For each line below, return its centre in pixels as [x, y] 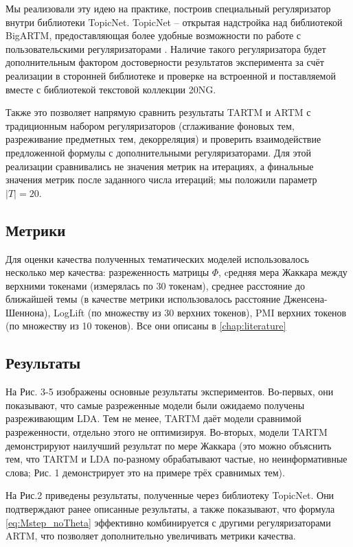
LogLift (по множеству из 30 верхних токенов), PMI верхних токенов [200, 312]
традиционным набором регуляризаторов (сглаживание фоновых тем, [150, 125]
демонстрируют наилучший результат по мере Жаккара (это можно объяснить [169, 445]
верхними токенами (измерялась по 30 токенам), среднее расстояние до [155, 285]
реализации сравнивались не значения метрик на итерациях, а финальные [160, 166]
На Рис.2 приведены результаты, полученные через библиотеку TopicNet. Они [170, 495]
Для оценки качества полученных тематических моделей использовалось [157, 258]
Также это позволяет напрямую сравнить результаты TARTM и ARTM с [158, 112]
